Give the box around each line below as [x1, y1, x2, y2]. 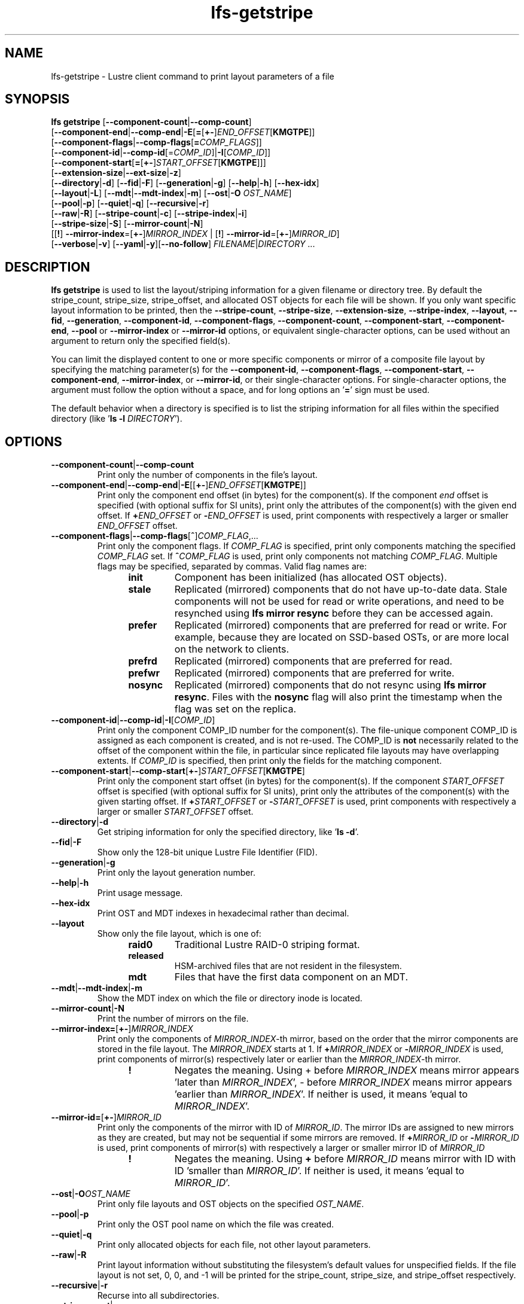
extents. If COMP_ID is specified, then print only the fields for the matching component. [97, 755, 442, 766]
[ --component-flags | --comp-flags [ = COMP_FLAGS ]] [51, 137, 262, 148]
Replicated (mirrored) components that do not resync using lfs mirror [174, 679, 487, 691]
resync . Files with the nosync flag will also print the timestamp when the [174, 691, 502, 703]
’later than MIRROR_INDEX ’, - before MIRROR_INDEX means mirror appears [174, 1076, 512, 1089]
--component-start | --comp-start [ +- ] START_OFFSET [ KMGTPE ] [51, 766, 305, 776]
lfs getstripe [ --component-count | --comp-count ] [51, 117, 252, 127]
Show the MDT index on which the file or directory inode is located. [97, 993, 362, 1004]
